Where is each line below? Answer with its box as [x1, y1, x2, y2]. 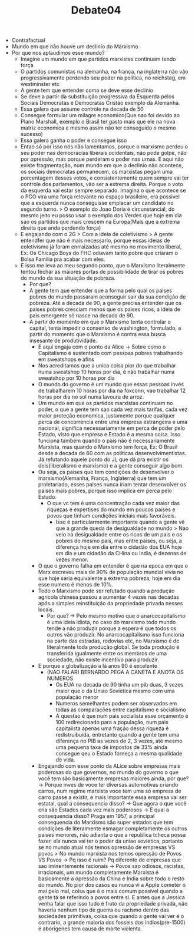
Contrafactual [11, 37, 45, 44]
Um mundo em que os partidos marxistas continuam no [38, 400, 173, 407]
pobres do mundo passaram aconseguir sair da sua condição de [29, 293, 186, 300]
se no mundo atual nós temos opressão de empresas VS [38, 844, 176, 851]
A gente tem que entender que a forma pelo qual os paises [29, 287, 173, 294]
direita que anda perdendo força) [20, 224, 101, 231]
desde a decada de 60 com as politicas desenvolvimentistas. [38, 450, 187, 457]
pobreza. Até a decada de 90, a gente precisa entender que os [29, 300, 181, 307]
